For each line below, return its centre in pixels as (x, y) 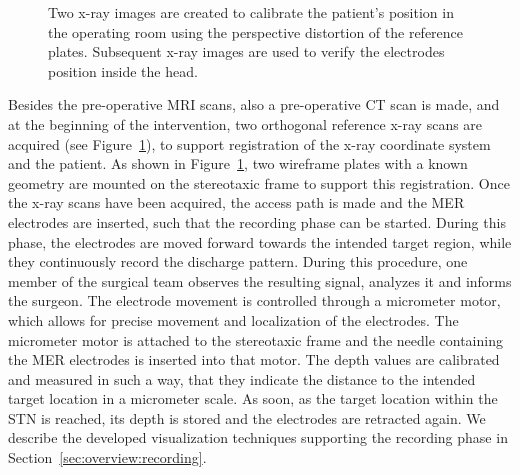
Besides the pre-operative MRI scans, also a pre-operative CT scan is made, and (254, 104)
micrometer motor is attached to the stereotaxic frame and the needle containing (255, 339)
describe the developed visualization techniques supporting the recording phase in (258, 437)
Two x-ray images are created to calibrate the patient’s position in (251, 12)
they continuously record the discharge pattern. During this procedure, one (238, 261)
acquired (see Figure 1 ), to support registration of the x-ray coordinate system (249, 143)
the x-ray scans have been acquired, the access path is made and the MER (236, 202)
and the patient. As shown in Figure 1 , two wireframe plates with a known (238, 163)
